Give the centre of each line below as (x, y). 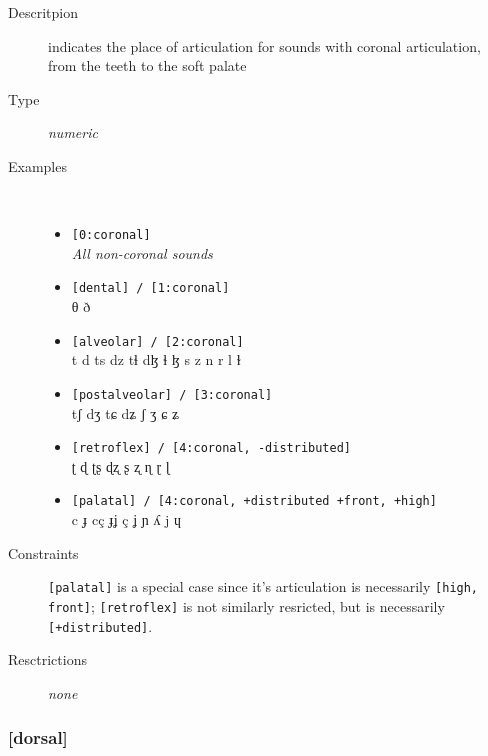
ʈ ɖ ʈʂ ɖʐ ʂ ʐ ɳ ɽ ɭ (120, 465)
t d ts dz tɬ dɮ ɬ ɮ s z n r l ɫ (156, 359)
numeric (73, 132)
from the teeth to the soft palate (147, 65)
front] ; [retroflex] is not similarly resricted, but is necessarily (246, 605)
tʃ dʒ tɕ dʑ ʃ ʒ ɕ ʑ (125, 412)
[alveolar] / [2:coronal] (157, 341)
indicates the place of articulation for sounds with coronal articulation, (264, 45)
